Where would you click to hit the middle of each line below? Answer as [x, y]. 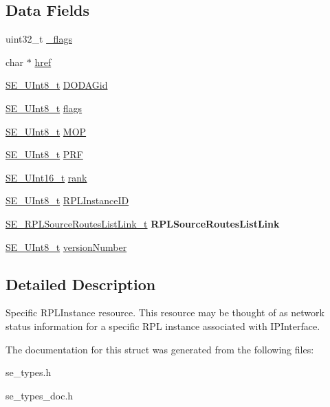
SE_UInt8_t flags [44, 108]
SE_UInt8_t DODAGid [57, 85]
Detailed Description [81, 284]
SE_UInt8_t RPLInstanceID [67, 200]
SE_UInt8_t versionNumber [66, 246]
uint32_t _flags [39, 39]
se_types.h [29, 372]
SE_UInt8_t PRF [44, 154]
